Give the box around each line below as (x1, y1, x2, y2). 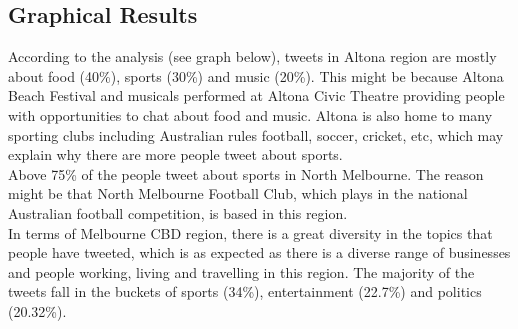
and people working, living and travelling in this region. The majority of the (8, 261, 475, 282)
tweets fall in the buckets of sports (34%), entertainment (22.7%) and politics (8, 281, 482, 302)
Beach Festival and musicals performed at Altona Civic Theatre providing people (8, 85, 505, 106)
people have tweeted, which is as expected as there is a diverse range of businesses (8, 242, 511, 263)
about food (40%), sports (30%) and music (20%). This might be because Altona (8, 65, 504, 86)
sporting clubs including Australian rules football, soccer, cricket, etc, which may (8, 124, 504, 145)
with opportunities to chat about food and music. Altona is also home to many (8, 104, 493, 125)
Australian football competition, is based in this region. (8, 202, 348, 223)
